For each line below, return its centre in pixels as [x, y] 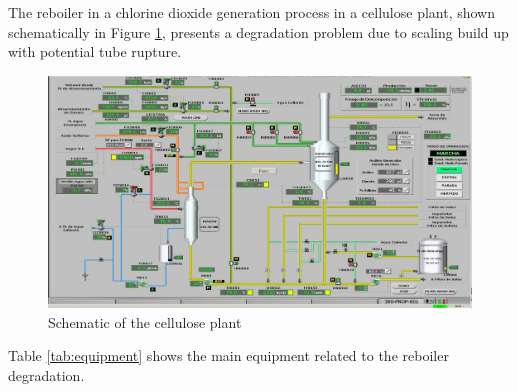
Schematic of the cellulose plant [145, 321]
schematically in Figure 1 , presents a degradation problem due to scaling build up [258, 31]
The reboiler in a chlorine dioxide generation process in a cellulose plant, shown [252, 12]
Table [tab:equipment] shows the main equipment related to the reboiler [228, 355]
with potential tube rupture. [95, 51]
